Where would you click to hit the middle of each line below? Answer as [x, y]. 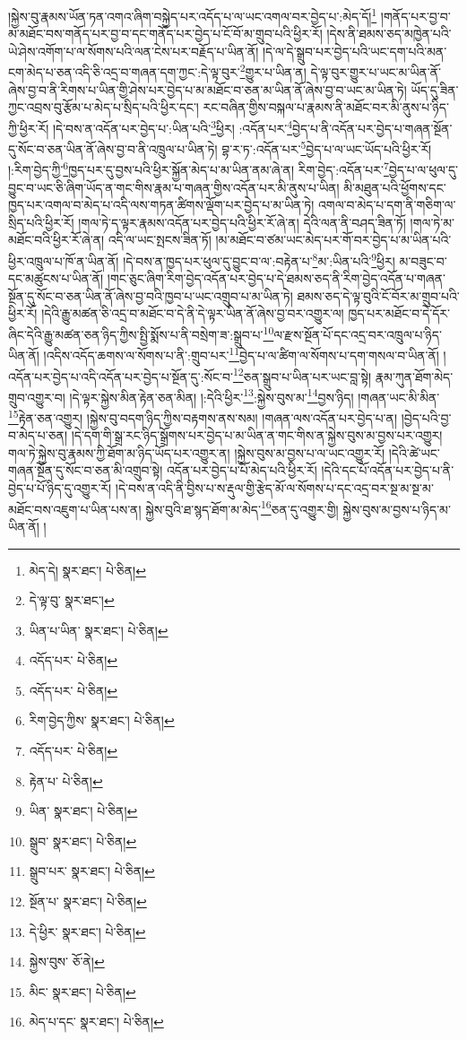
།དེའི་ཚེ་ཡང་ [414, 452]
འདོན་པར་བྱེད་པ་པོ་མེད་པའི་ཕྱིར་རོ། [242, 470]
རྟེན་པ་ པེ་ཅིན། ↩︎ [66, 780]
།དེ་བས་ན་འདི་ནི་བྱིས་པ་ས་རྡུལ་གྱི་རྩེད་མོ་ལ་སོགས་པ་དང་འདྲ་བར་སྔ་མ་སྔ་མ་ [274, 488]
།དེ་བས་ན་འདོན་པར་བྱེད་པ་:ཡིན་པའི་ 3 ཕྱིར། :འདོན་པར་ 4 [173, 126]
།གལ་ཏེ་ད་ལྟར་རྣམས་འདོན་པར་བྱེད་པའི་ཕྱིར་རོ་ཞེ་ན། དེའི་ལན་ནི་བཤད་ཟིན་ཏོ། [242, 222]
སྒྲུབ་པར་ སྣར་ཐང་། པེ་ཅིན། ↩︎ [92, 871]
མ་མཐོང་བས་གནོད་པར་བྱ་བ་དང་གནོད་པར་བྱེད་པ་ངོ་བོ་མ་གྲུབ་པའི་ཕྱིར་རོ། [165, 34]
